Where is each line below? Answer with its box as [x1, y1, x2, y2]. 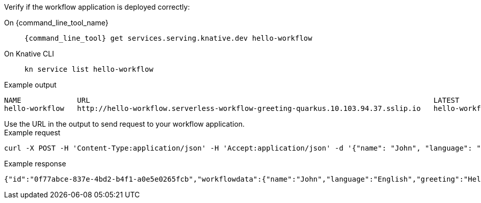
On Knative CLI [4, 49, 55, 58]
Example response [4, 159, 66, 168]
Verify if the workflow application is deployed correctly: [4, 3, 190, 11]
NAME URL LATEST [4, 96, 460, 104]
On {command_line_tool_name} [4, 18, 109, 27]
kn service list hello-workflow [24, 65, 153, 73]
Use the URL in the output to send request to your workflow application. [4, 120, 245, 128]
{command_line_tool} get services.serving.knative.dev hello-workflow [24, 34, 312, 42]
